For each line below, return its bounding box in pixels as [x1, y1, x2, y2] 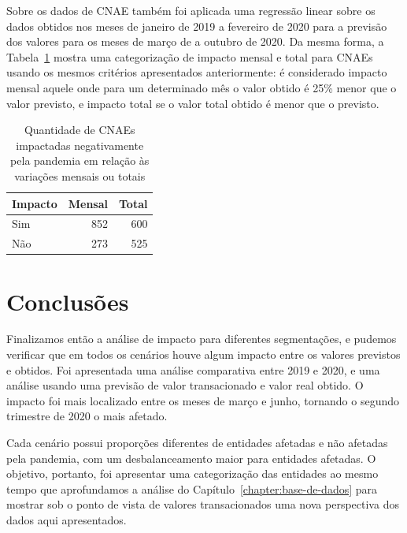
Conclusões [6, 285, 129, 317]
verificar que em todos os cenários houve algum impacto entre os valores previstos [6, 346, 401, 363]
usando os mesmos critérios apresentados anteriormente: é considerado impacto [6, 64, 387, 80]
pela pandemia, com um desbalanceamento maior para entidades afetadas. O [6, 449, 376, 466]
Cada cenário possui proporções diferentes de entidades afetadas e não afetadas [6, 434, 388, 450]
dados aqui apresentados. [6, 511, 127, 527]
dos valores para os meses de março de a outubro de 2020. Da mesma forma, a [6, 33, 384, 50]
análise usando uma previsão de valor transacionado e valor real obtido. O [6, 377, 364, 393]
